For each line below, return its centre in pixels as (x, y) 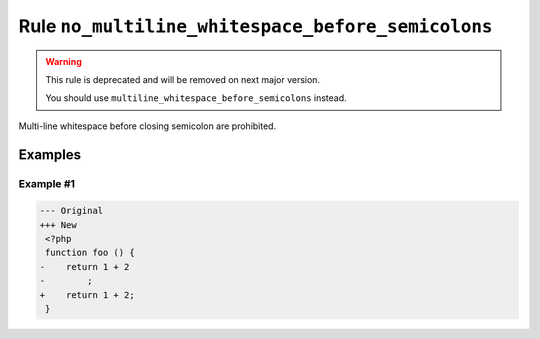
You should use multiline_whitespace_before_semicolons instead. (196, 98)
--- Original (71, 211)
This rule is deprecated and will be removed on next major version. (182, 79)
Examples (50, 154)
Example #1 (46, 183)
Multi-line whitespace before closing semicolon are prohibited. (147, 126)
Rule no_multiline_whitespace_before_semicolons (255, 26)
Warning (63, 61)
